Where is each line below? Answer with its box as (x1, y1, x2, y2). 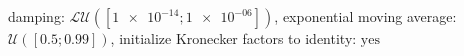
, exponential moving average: (274, 6, 457, 26)
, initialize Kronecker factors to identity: (110, 28, 357, 48)
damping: (8, 6, 65, 26)
